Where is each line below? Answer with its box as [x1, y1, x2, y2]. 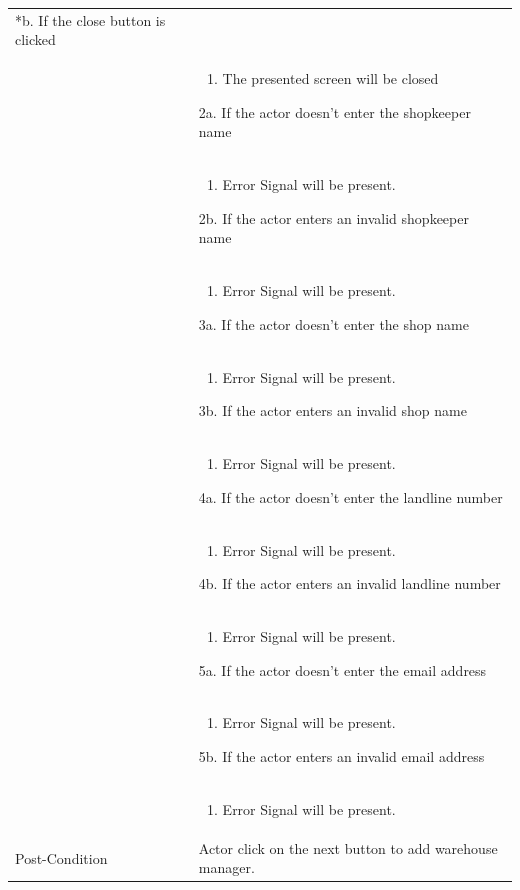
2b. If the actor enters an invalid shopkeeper [198, 207, 469, 228]
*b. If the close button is [15, 9, 166, 30]
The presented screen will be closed [222, 68, 439, 89]
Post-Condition [15, 847, 108, 868]
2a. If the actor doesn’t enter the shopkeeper [198, 101, 471, 122]
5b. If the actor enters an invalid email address [198, 746, 485, 767]
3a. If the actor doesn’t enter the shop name [198, 313, 469, 334]
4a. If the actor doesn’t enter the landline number [198, 486, 503, 507]
